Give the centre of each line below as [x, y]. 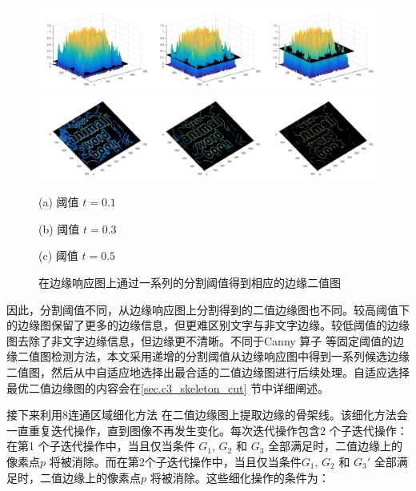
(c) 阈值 [58, 255]
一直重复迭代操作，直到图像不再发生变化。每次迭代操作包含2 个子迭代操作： [207, 430]
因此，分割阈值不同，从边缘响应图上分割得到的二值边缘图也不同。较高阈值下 [208, 309]
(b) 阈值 [59, 228]
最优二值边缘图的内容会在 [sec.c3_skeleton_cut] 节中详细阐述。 [168, 387]
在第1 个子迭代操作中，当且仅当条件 [101, 446]
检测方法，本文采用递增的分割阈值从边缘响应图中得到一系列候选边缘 [230, 356]
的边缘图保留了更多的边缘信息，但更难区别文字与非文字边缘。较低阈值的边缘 [208, 325]
